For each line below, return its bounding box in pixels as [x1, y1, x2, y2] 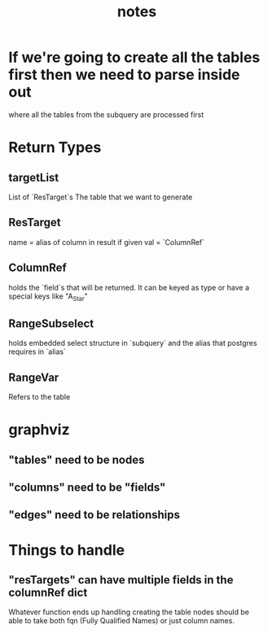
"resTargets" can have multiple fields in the [8, 573, 234, 587]
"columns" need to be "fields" [8, 480, 166, 494]
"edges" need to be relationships [8, 508, 181, 522]
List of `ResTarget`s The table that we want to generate [8, 192, 193, 202]
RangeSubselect [8, 316, 94, 330]
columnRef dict [8, 585, 88, 600]
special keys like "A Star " [8, 291, 88, 303]
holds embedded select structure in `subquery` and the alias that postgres [8, 338, 257, 348]
